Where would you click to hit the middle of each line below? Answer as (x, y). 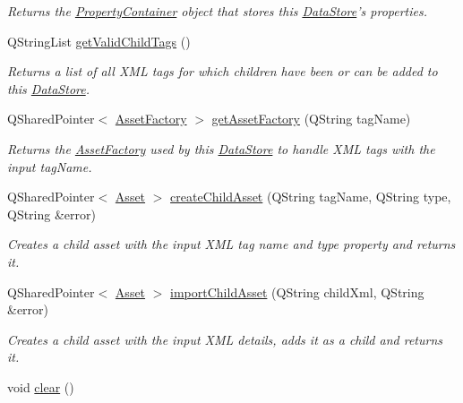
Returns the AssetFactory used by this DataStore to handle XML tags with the (221, 148)
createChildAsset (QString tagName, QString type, (311, 197)
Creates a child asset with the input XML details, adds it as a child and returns (225, 339)
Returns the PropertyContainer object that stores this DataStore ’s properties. (218, 11)
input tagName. (50, 166)
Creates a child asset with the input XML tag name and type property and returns (231, 244)
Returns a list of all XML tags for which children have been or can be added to (223, 71)
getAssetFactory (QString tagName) (311, 119)
